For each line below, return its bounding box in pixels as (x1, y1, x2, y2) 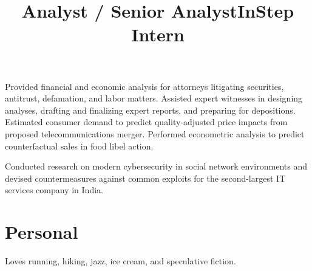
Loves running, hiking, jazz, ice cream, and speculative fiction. (5, 255, 236, 267)
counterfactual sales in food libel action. (5, 139, 154, 152)
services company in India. (5, 184, 103, 196)
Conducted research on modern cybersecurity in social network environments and (5, 160, 307, 173)
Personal (5, 219, 78, 244)
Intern (131, 22, 185, 47)
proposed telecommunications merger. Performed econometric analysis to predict (5, 127, 305, 140)
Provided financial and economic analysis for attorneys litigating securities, (5, 80, 284, 92)
